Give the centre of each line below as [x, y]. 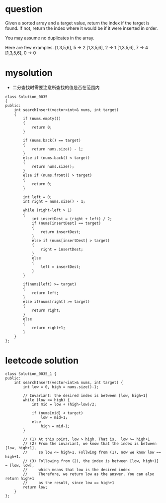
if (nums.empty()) [42, 119]
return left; [45, 293]
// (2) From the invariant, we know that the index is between [90, 443]
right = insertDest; [62, 249]
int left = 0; [38, 197]
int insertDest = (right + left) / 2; [72, 219]
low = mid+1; [54, 417]
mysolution [29, 73]
